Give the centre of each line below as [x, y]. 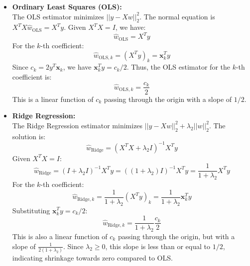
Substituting [31, 210]
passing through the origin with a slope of [168, 99]
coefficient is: [32, 76]
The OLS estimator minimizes [58, 16]
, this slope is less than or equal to [158, 246]
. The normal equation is [177, 16]
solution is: [29, 136]
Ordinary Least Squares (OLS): [67, 6]
